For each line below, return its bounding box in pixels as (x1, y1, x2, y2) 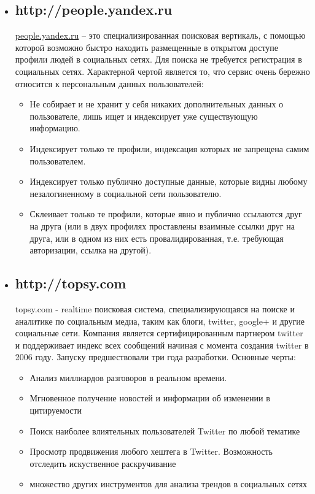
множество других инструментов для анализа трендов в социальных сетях (29, 477, 308, 490)
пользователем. (29, 154, 86, 167)
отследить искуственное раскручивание (29, 457, 176, 469)
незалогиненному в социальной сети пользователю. (29, 187, 222, 199)
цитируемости (29, 404, 82, 417)
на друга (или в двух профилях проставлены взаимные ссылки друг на (29, 219, 295, 232)
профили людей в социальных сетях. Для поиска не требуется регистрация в (15, 53, 302, 66)
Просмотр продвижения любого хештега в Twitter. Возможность (29, 445, 273, 458)
